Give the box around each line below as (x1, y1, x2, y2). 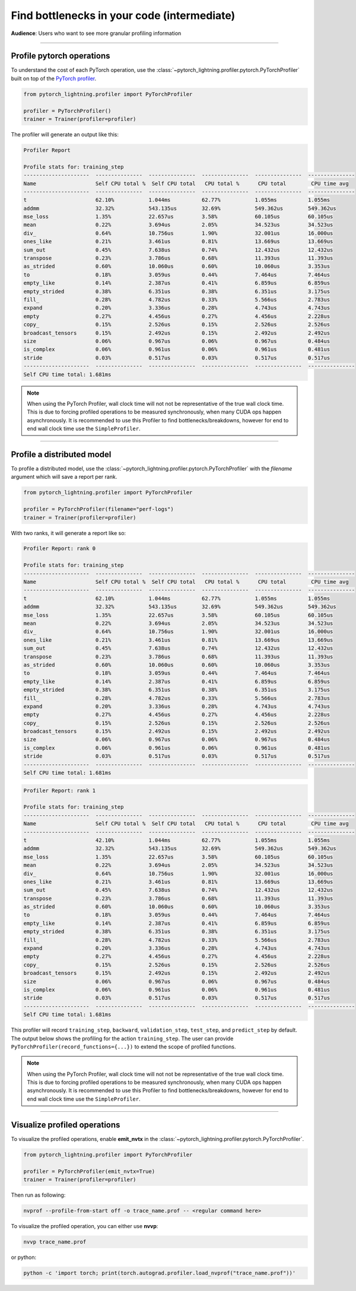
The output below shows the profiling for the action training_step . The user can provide (11, 1035, 234, 1042)
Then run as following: (11, 1191, 66, 1198)
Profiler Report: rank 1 (23, 787, 96, 794)
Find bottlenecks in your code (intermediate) (11, 9, 236, 22)
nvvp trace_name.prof (23, 1238, 87, 1245)
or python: (11, 1254, 37, 1261)
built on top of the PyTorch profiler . (11, 75, 97, 82)
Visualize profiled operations (11, 1120, 120, 1130)
